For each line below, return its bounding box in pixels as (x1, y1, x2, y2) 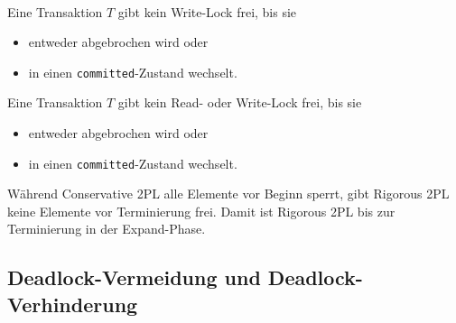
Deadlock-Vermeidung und (7, 263, 261, 291)
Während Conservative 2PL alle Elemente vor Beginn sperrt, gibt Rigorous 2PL (7, 184, 450, 203)
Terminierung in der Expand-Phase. (7, 219, 206, 238)
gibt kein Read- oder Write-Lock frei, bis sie (117, 93, 362, 112)
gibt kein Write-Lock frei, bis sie (117, 2, 297, 21)
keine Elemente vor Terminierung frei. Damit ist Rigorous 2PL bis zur (7, 201, 396, 220)
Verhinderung (7, 290, 138, 318)
